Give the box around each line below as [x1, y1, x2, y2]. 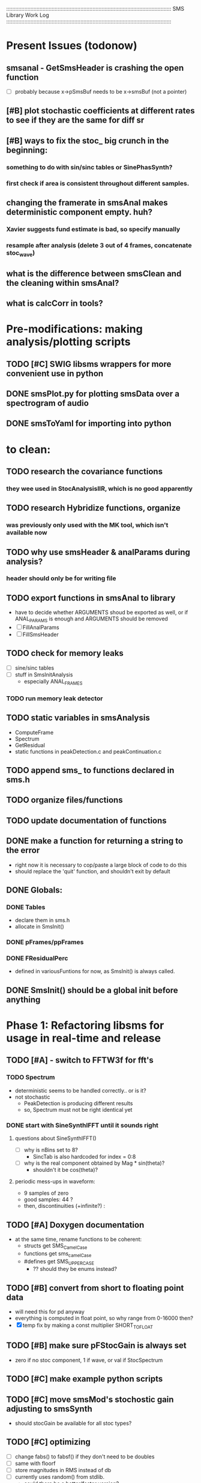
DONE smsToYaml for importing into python [6, 419, 172, 429]
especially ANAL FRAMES [23, 678, 83, 687]
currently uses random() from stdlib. [14, 1473, 105, 1480]
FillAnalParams [22, 624, 60, 631]
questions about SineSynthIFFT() [14, 1135, 97, 1142]
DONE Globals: [6, 885, 63, 895]
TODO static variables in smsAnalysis [6, 713, 150, 723]
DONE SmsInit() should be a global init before [6, 985, 178, 995]
